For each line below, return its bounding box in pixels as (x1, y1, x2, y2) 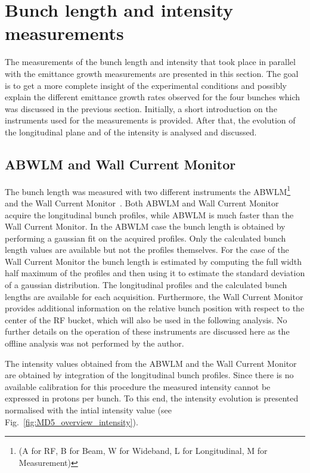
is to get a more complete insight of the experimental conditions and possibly (5, 79, 287, 91)
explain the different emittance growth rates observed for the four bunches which (5, 91, 300, 103)
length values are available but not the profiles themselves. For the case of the (5, 243, 289, 256)
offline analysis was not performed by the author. (5, 337, 184, 350)
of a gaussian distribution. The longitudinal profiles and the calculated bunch (5, 279, 287, 291)
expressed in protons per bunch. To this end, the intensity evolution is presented (5, 392, 299, 404)
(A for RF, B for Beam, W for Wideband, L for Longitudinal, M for (18, 444, 268, 457)
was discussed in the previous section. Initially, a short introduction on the (5, 102, 277, 115)
